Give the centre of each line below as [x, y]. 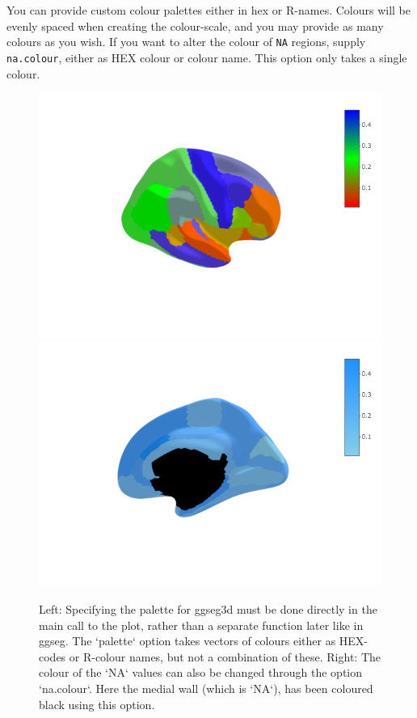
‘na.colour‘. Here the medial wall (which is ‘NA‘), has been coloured [206, 688]
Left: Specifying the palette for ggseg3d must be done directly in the [208, 608]
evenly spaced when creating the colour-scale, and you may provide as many [195, 25]
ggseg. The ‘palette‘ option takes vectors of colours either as [187, 641]
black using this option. [97, 704]
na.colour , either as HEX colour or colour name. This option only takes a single [207, 57]
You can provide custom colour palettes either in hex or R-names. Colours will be [209, 10]
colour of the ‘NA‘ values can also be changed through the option [201, 672]
